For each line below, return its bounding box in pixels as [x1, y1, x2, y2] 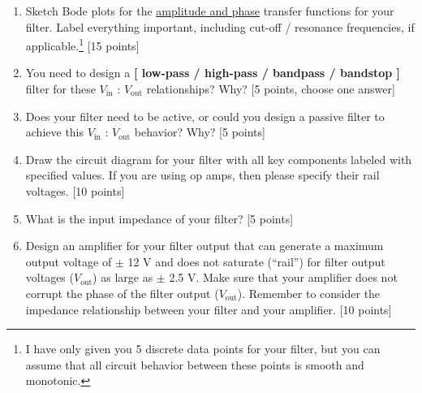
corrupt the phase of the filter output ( [25, 284, 219, 301]
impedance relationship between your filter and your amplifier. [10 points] [25, 300, 392, 317]
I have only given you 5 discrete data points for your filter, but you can [25, 340, 381, 357]
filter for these [25, 80, 96, 97]
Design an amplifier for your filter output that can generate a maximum [25, 237, 384, 254]
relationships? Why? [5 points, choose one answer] [146, 80, 395, 97]
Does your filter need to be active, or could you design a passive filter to [25, 107, 385, 124]
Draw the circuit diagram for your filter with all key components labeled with [25, 150, 412, 167]
